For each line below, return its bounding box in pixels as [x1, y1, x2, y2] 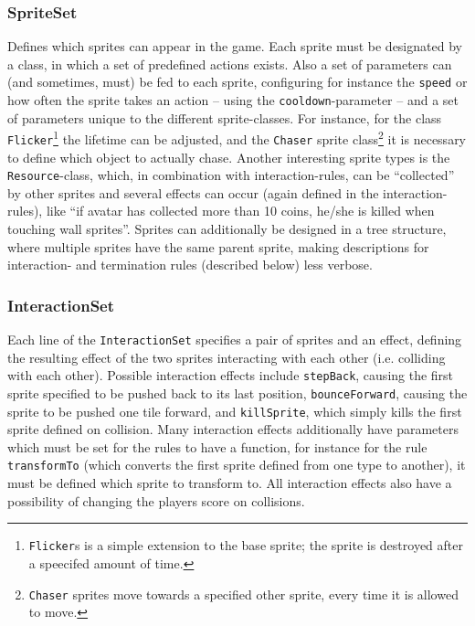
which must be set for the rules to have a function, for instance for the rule [7, 437, 427, 456]
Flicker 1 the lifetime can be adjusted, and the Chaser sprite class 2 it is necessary [7, 127, 467, 148]
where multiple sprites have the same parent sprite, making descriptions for [7, 237, 429, 256]
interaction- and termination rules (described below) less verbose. [7, 255, 373, 274]
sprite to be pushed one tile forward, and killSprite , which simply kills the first [7, 401, 462, 420]
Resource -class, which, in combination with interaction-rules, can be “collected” [7, 165, 455, 185]
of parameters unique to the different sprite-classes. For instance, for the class [7, 108, 442, 127]
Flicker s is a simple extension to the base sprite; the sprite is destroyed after [28, 536, 463, 555]
